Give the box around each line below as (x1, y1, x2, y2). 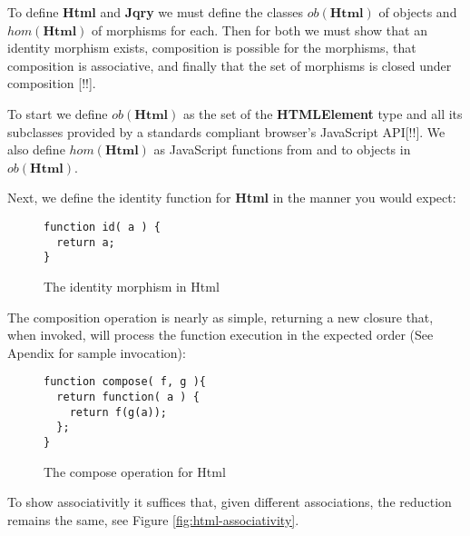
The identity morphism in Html (44, 276, 220, 295)
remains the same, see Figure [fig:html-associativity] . (7, 510, 299, 529)
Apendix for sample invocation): (7, 342, 186, 362)
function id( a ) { (44, 220, 161, 233)
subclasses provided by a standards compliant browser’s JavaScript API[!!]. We (7, 122, 446, 141)
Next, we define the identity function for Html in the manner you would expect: (7, 188, 456, 207)
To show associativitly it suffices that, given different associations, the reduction (7, 492, 452, 511)
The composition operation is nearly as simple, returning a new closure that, (7, 307, 434, 326)
